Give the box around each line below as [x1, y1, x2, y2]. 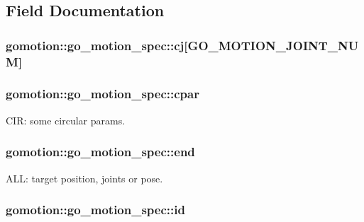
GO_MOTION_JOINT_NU [187, 36, 359, 54]
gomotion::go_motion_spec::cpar [6, 85, 199, 103]
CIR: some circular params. [6, 112, 126, 127]
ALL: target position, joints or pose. [6, 170, 163, 185]
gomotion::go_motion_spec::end [6, 143, 195, 160]
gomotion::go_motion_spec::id [6, 201, 185, 218]
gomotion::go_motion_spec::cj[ [6, 36, 188, 54]
